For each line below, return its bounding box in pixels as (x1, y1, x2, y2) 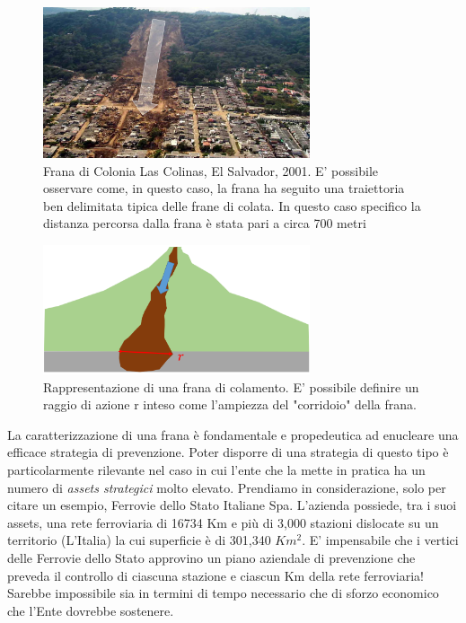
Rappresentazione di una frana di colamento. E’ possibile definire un (43, 377, 419, 396)
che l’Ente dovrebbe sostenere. (7, 601, 174, 619)
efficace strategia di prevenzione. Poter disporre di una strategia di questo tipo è (7, 443, 449, 461)
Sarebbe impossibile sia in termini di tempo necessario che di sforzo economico (7, 584, 439, 602)
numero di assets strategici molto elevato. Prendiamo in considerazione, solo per (7, 478, 446, 496)
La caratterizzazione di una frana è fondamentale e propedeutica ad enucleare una (7, 425, 459, 443)
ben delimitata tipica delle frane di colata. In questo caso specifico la (43, 196, 421, 215)
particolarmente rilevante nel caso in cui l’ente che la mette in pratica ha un (7, 461, 426, 479)
